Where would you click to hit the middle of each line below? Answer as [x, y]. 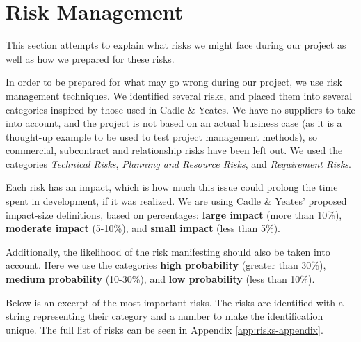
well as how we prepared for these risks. [90, 58]
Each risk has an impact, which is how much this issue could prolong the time [172, 187]
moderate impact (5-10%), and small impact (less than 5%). [143, 228]
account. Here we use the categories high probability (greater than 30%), [166, 265]
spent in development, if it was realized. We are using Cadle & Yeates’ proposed [176, 201]
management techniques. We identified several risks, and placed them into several [179, 95]
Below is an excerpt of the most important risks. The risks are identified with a [175, 302]
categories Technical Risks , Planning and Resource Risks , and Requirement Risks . [178, 163]
